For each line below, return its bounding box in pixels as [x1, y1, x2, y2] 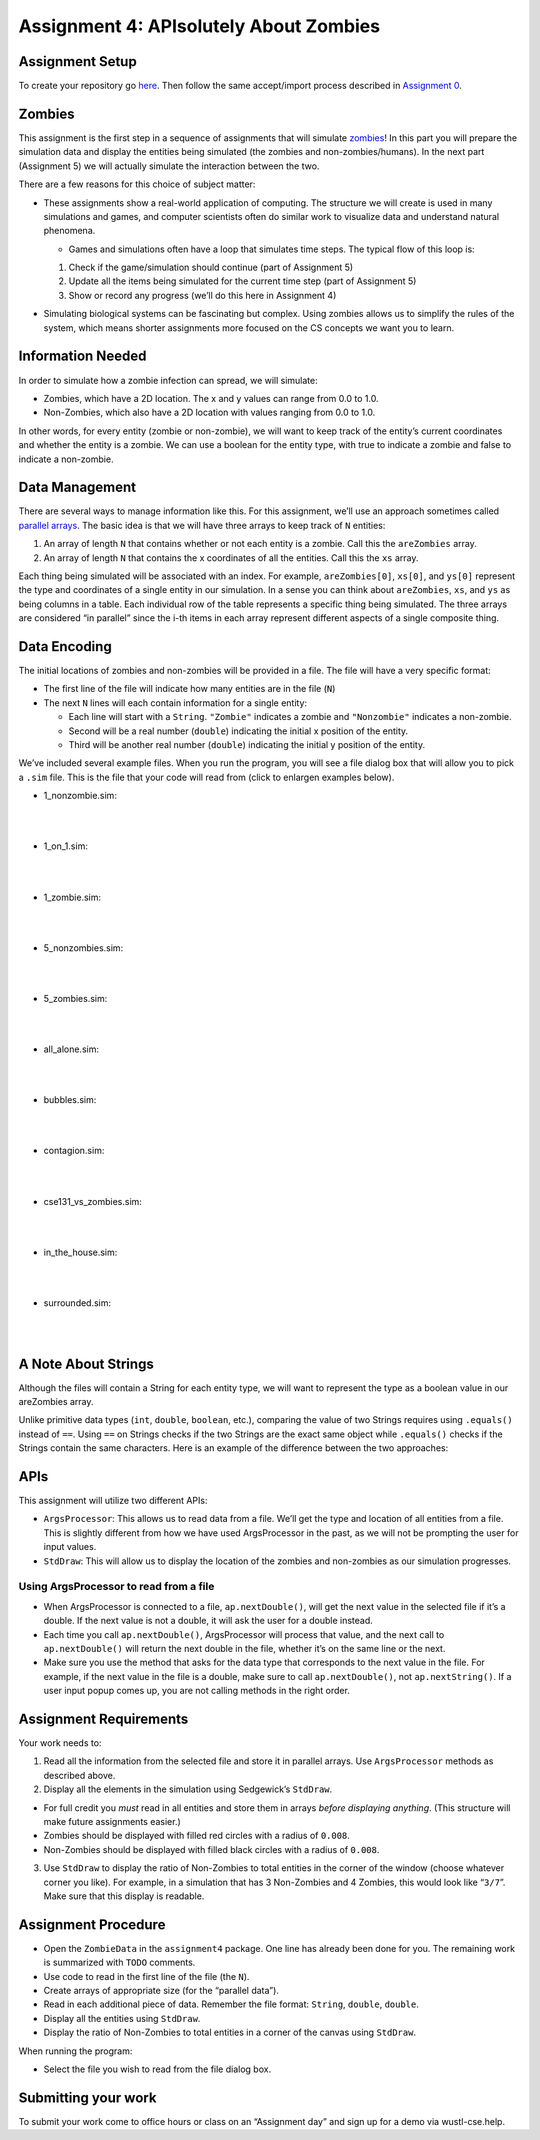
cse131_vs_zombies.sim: [43, 1195, 142, 1207]
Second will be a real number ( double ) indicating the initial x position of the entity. [68, 725, 409, 737]
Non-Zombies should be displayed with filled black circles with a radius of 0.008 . [43, 1843, 380, 1855]
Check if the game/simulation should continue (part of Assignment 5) [68, 261, 354, 274]
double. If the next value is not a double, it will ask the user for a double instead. [43, 1615, 374, 1627]
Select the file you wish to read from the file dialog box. [43, 2063, 272, 2075]
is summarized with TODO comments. [43, 1956, 196, 1969]
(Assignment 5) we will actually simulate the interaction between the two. [18, 160, 320, 172]
